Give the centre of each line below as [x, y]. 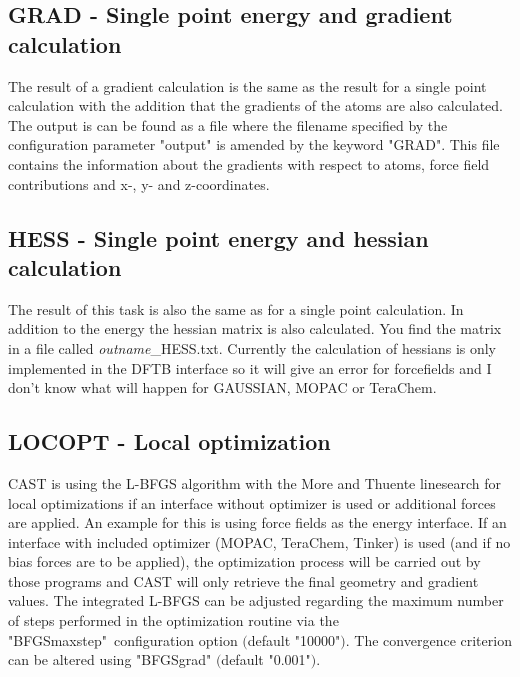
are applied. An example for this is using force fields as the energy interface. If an [257, 522]
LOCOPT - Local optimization [169, 441]
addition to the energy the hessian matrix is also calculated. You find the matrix [255, 328]
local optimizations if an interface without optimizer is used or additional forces [252, 502]
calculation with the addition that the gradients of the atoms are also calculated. [255, 105]
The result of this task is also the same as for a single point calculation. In [236, 308]
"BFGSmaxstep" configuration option [123, 639]
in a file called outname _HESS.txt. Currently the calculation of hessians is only [252, 347]
